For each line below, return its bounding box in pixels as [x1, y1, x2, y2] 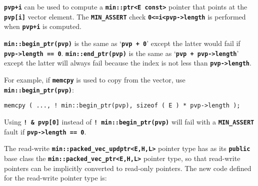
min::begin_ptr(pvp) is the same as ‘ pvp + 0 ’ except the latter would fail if [4, 37, 240, 48]
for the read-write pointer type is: [4, 172, 107, 183]
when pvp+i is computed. [4, 21, 81, 31]
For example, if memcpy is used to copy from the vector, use [4, 74, 185, 84]
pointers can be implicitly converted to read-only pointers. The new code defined [4, 162, 251, 173]
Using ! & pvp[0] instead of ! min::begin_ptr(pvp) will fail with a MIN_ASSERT [4, 116, 254, 126]
